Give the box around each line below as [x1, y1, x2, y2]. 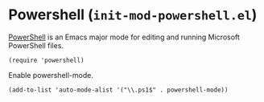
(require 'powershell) [8, 56, 85, 64]
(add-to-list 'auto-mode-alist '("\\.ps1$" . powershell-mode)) [8, 86, 229, 94]
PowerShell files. [8, 40, 64, 50]
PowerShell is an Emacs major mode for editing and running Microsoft [8, 32, 240, 42]
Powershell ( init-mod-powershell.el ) [8, 6, 258, 24]
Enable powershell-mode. [8, 70, 94, 80]
